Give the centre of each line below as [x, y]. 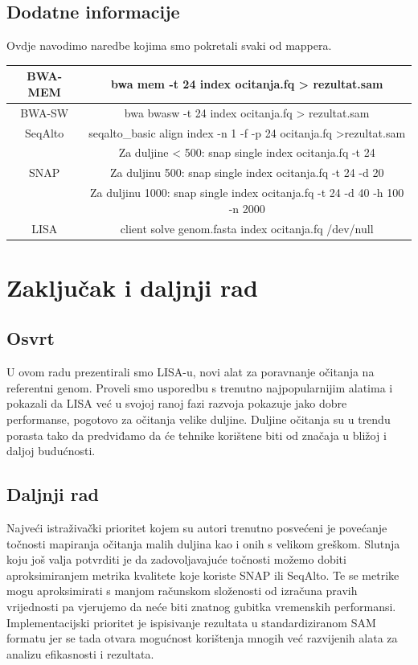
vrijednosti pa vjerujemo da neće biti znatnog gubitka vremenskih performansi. [201, 606]
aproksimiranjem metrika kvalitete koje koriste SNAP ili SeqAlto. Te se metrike [203, 575]
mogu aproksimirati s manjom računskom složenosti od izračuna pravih [182, 591]
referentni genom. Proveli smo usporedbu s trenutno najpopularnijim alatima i [200, 387]
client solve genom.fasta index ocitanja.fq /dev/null [247, 228]
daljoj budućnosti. [51, 451]
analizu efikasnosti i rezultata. [80, 653]
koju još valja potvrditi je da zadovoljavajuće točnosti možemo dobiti [176, 559]
